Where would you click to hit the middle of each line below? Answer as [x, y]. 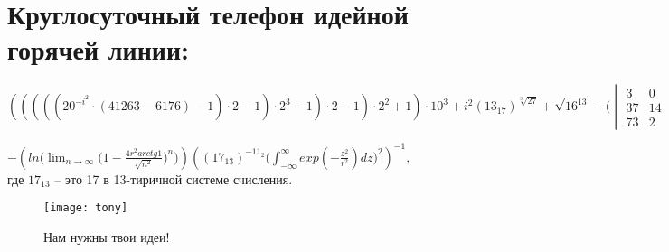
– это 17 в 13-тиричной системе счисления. [174, 178]
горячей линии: [98, 49]
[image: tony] [86, 208]
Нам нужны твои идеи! [107, 237]
